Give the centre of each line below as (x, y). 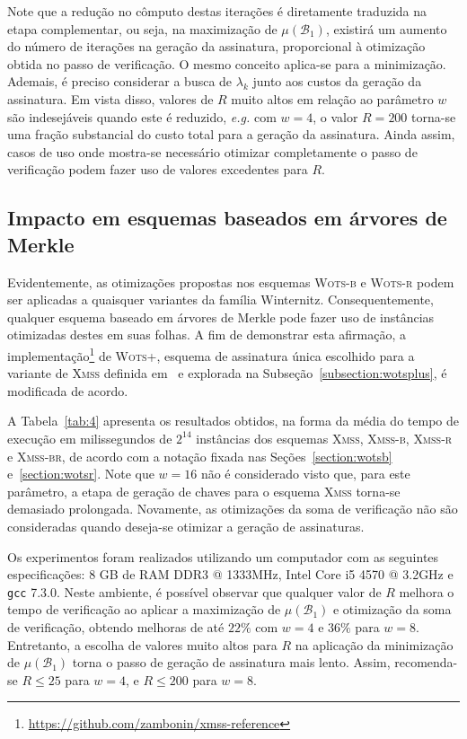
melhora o (427, 591)
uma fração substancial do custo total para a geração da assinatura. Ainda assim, (231, 134)
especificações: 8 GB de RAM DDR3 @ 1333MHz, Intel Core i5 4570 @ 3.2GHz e (230, 574)
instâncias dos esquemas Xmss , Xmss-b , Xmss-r (324, 438)
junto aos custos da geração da (337, 81)
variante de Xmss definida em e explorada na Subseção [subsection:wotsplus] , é (227, 373)
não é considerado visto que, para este (305, 474)
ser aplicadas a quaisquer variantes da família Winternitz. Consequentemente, (220, 299)
